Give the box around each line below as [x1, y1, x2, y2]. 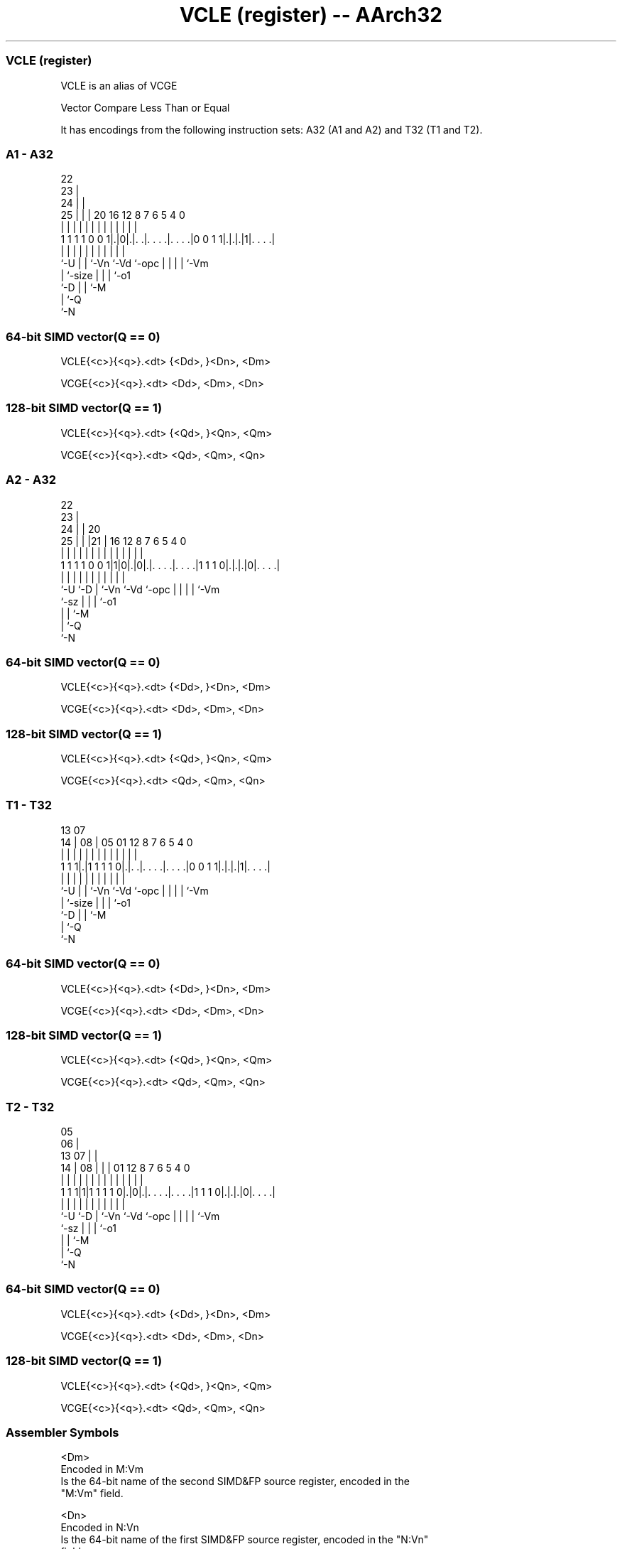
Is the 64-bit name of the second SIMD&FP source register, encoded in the [60, 1475, 410, 1488]
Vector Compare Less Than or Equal [60, 101, 230, 114]
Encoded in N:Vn [60, 1521, 139, 1534]
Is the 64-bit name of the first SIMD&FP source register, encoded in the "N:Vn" [60, 1533, 429, 1546]
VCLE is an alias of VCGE [60, 79, 178, 92]
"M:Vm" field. [60, 1487, 124, 1500]
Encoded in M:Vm [60, 1463, 143, 1476]
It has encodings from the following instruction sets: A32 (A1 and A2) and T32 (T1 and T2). [60, 123, 483, 136]
